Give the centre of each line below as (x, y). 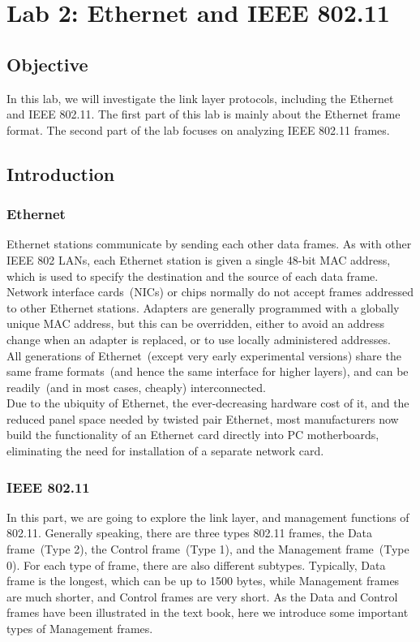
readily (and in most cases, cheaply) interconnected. (136, 387)
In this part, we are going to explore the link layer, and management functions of (208, 517)
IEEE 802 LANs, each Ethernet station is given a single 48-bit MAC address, (199, 259)
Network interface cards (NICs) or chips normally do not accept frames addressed (210, 292)
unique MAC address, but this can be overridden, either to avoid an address (196, 323)
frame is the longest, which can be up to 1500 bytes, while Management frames (203, 581)
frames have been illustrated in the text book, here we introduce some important (208, 612)
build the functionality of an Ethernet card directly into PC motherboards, (193, 435)
